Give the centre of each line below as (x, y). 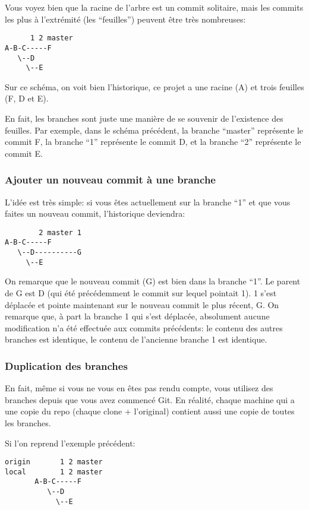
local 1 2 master (54, 472)
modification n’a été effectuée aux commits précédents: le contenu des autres (144, 327)
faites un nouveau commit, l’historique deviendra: (95, 213)
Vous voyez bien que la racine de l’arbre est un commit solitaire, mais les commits (154, 7)
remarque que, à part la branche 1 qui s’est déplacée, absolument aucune (137, 316)
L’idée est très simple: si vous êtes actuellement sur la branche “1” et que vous (148, 202)
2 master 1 (60, 232)
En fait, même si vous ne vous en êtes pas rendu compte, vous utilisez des (139, 388)
